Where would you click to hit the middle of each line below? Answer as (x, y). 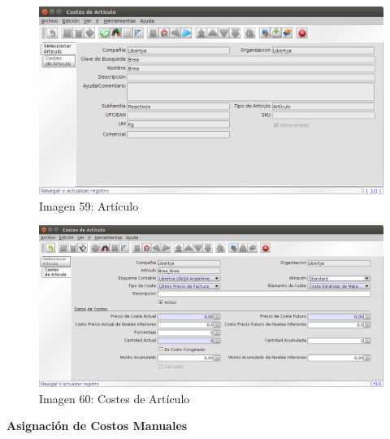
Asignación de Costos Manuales (97, 426)
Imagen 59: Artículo (89, 205)
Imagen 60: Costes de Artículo (115, 398)
